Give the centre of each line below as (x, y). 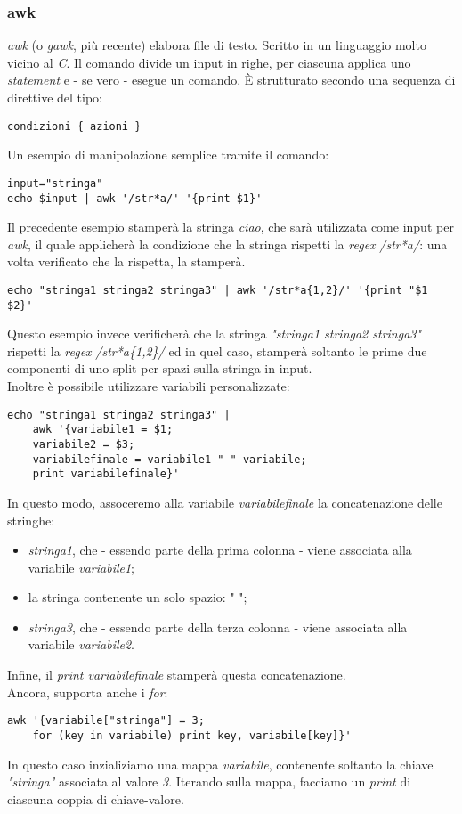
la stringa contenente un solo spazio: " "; (138, 597)
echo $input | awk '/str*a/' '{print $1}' (135, 198)
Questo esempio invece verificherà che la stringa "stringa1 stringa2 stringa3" (215, 334)
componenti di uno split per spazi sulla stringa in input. (160, 368)
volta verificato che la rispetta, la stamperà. (126, 261)
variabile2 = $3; (84, 444)
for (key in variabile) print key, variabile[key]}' (192, 735)
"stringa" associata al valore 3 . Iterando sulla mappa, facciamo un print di (209, 781)
